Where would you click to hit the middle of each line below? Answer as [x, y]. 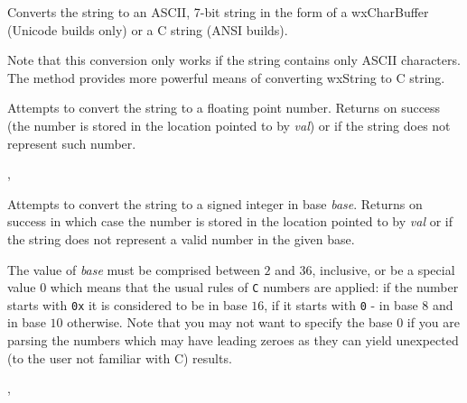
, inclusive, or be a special [383, 269]
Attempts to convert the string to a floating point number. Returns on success [224, 108]
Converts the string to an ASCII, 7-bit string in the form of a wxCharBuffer [218, 12]
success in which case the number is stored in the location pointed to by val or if [230, 221]
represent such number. [72, 143]
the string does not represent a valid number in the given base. [181, 238]
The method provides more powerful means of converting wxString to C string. [226, 77]
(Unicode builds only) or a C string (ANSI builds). [148, 29]
